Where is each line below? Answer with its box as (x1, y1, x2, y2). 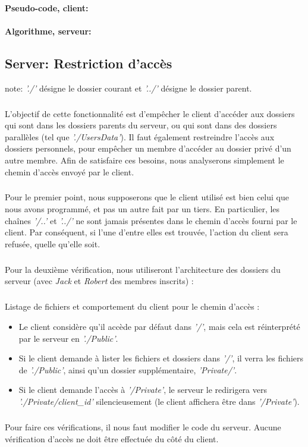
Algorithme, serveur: (5, 24, 92, 37)
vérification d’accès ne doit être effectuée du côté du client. (5, 432, 219, 445)
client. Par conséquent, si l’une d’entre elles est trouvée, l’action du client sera (5, 226, 288, 238)
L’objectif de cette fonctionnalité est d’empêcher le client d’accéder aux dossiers (5, 107, 295, 119)
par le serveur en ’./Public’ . (18, 332, 118, 344)
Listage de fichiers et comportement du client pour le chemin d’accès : (5, 300, 260, 313)
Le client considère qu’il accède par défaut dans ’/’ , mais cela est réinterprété (18, 320, 300, 332)
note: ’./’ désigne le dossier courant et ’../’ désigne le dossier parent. (5, 81, 252, 94)
